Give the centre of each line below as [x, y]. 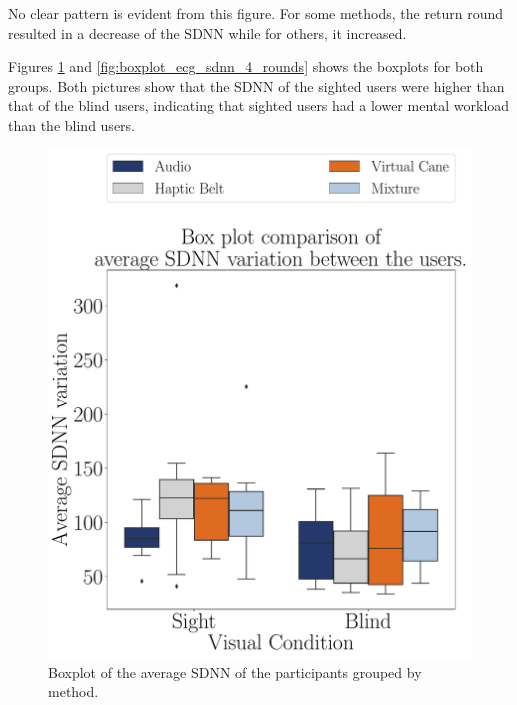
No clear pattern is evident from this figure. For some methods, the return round [256, 13]
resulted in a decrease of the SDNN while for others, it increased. [207, 32]
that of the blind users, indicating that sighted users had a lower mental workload [259, 105]
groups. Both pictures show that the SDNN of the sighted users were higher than [256, 85]
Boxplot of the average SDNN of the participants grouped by [235, 671]
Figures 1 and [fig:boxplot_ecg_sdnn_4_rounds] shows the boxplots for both [246, 66]
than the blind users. [71, 124]
